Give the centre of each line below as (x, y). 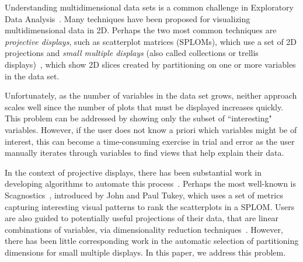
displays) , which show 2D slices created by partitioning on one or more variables (150, 64)
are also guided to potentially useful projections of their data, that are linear (142, 218)
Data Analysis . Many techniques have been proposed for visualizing (128, 18)
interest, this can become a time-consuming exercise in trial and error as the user (150, 141)
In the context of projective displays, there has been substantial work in (133, 172)
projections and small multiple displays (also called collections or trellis (132, 53)
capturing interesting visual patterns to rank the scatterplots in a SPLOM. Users (150, 206)
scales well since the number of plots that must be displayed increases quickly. (144, 106)
